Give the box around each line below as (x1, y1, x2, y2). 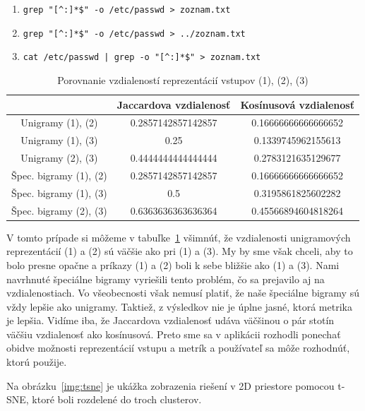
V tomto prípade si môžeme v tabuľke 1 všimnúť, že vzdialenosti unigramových (6, 230, 351, 244)
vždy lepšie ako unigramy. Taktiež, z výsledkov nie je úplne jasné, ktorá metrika (6, 299, 352, 314)
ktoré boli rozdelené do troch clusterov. (32, 392, 202, 407)
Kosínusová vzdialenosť (240, 97, 354, 112)
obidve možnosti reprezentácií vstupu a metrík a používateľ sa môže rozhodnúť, (6, 340, 350, 355)
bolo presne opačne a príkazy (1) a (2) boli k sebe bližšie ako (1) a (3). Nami (6, 257, 340, 272)
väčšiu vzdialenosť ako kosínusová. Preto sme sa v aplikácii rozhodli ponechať (6, 326, 341, 341)
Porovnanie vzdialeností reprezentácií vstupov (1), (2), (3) (57, 72, 309, 87)
